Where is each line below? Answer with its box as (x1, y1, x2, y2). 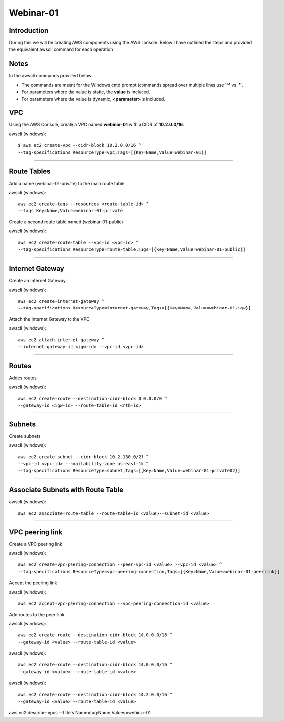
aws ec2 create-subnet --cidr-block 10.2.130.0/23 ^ (18, 454, 149, 460)
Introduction (9, 26, 49, 35)
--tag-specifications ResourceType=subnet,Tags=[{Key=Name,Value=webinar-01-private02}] (18, 468, 241, 474)
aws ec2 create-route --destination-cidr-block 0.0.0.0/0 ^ (18, 396, 167, 401)
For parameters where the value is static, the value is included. (21, 89, 151, 95)
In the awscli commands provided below (9, 73, 92, 79)
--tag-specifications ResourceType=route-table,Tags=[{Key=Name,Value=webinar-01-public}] (18, 247, 246, 252)
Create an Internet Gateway (9, 278, 66, 284)
